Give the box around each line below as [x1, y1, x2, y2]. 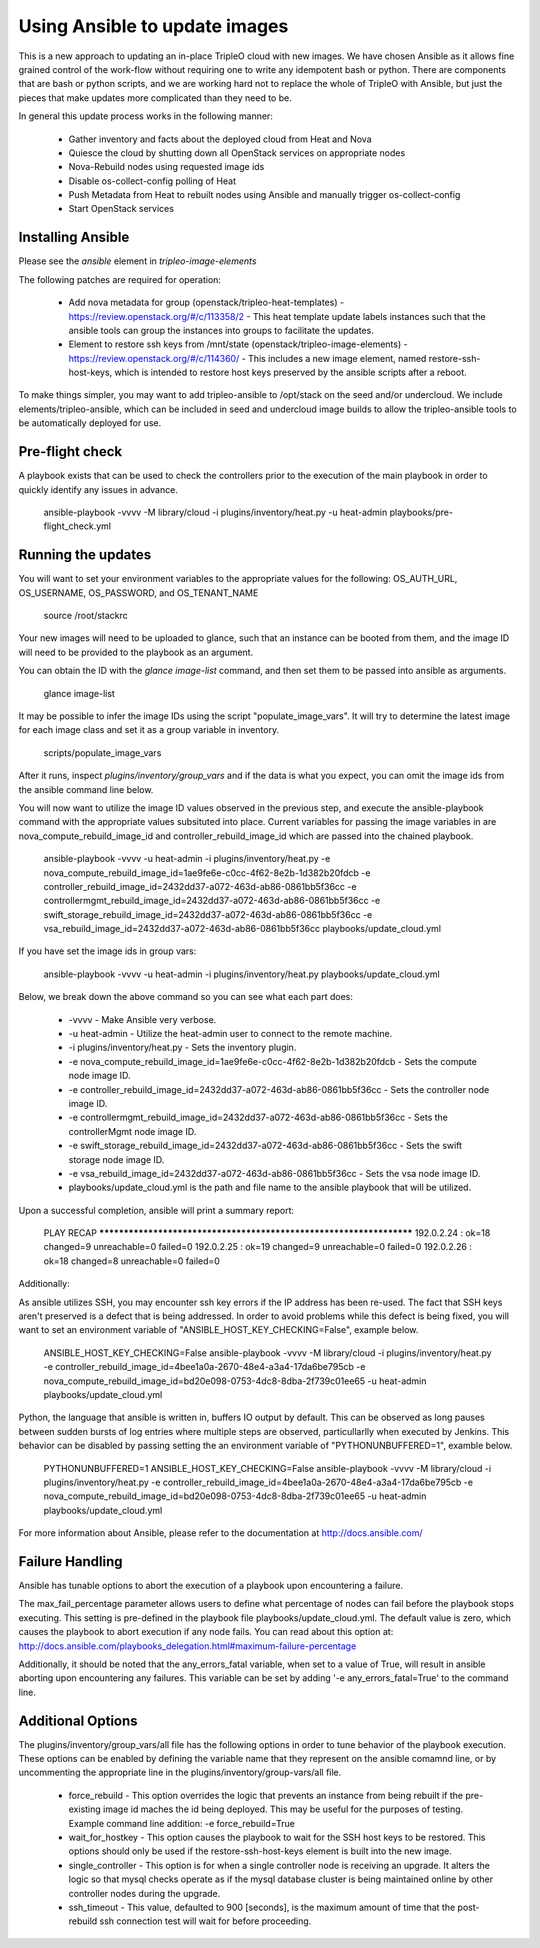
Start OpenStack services [68, 203, 175, 215]
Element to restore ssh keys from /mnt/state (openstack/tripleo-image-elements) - [68, 338, 409, 350]
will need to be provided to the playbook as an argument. [18, 646, 254, 658]
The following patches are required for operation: [18, 273, 222, 285]
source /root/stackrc [43, 610, 129, 622]
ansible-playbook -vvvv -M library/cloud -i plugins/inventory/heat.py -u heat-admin [43, 506, 388, 518]
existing [68, 1803, 102, 1815]
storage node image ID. [68, 1153, 165, 1165]
